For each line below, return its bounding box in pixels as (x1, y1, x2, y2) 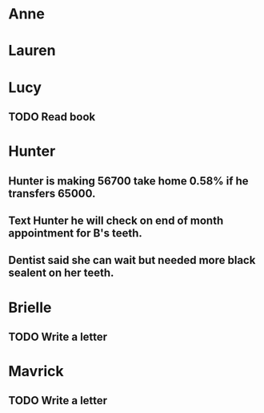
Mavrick (8, 362, 64, 381)
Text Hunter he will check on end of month (8, 213, 224, 227)
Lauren (8, 42, 56, 60)
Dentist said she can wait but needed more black (8, 253, 256, 267)
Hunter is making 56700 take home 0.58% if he (8, 174, 250, 188)
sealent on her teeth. (8, 266, 114, 280)
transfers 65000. (8, 186, 96, 200)
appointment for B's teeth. (8, 226, 142, 240)
